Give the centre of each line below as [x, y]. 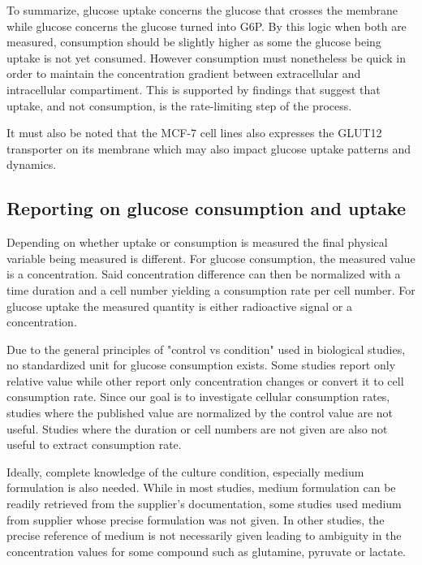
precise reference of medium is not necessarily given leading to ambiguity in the [204, 535]
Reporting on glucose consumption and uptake [207, 208]
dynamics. [32, 164]
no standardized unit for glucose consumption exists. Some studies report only [201, 365]
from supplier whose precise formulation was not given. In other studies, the [196, 519]
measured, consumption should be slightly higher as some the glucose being [194, 42]
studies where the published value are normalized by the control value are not [200, 413]
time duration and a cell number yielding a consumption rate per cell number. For [211, 289]
